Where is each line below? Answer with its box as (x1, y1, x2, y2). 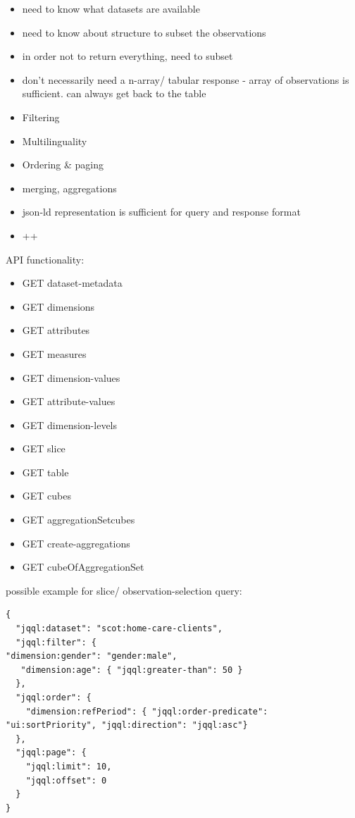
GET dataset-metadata (22, 275, 123, 290)
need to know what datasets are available (22, 1, 200, 16)
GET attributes (22, 323, 90, 337)
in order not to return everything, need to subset (22, 49, 233, 63)
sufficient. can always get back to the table (22, 86, 206, 101)
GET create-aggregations (22, 535, 130, 550)
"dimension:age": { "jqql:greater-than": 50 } (20, 664, 243, 675)
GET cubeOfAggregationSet (22, 559, 144, 574)
